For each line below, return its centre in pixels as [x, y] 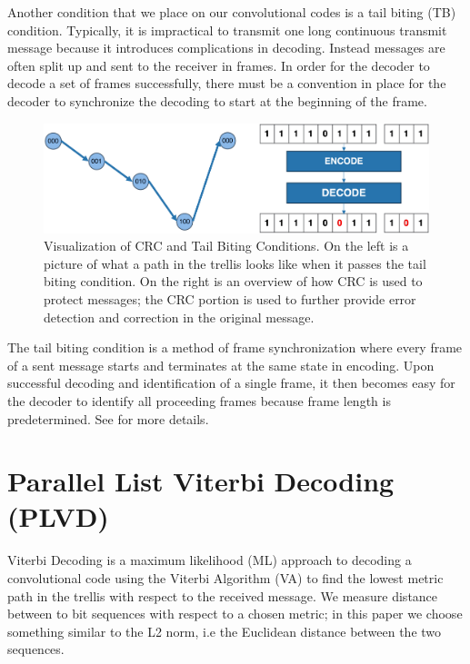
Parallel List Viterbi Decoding [201, 481]
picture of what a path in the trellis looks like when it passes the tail [235, 263]
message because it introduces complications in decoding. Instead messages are [226, 48]
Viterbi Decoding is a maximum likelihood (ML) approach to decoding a [210, 560]
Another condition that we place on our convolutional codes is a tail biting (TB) [232, 12]
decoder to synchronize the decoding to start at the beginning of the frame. [217, 100]
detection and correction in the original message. [179, 317]
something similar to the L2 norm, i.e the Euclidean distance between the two [225, 631]
